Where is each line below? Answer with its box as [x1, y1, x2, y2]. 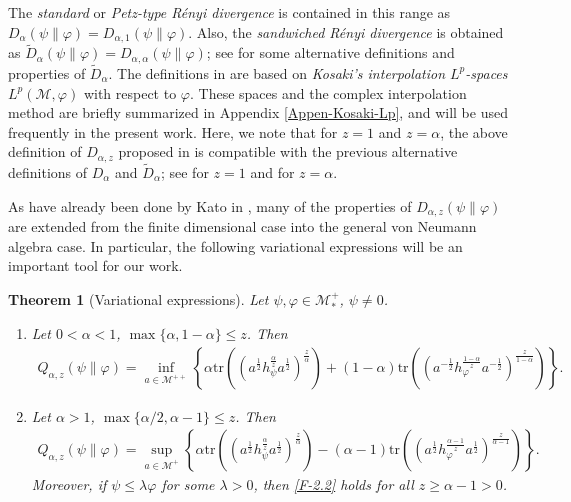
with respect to [83, 82, 177, 103]
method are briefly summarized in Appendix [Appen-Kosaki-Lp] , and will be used [8, 102, 508, 123]
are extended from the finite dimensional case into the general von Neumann [8, 216, 477, 237]
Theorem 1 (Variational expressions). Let [8, 288, 269, 309]
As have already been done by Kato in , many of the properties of [8, 195, 412, 216]
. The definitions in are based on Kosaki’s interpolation [108, 62, 446, 83]
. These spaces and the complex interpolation [189, 82, 467, 103]
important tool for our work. [8, 255, 183, 276]
